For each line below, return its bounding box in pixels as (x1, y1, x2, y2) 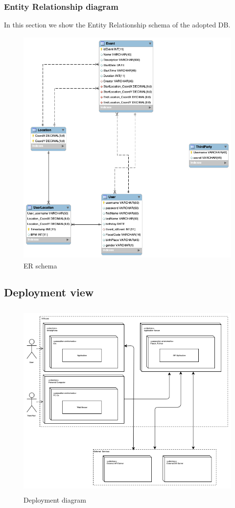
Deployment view (4, 284, 94, 299)
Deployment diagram (23, 495, 86, 505)
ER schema (23, 260, 57, 270)
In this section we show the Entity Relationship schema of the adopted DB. (4, 20, 231, 30)
